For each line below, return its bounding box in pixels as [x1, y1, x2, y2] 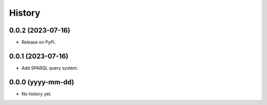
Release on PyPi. [21, 39, 56, 45]
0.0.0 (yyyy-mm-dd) [9, 78, 74, 86]
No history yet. [21, 91, 52, 97]
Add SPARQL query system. [21, 65, 79, 71]
